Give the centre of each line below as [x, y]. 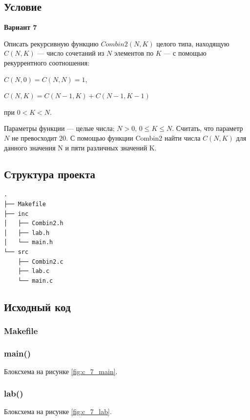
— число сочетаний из [71, 53]
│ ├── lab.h [27, 233]
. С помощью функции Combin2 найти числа [133, 137]
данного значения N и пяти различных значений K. [80, 147]
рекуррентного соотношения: [47, 62]
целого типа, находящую [193, 43]
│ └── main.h [29, 242]
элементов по [134, 53]
